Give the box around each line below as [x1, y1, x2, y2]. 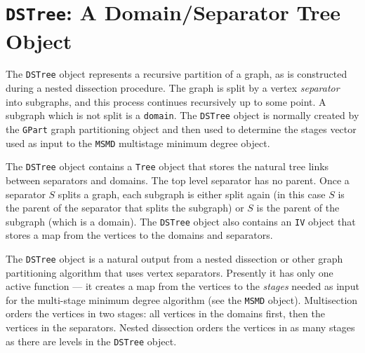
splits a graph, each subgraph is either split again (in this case [58, 186, 326, 201]
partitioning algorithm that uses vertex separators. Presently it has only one [6, 265, 333, 279]
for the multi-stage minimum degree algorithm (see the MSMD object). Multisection [6, 292, 358, 307]
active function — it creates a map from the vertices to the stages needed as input [6, 279, 359, 293]
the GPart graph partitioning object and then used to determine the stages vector [6, 121, 357, 136]
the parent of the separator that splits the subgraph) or [6, 200, 244, 215]
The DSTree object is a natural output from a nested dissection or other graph [6, 251, 343, 265]
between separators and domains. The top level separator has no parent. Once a [6, 172, 350, 187]
